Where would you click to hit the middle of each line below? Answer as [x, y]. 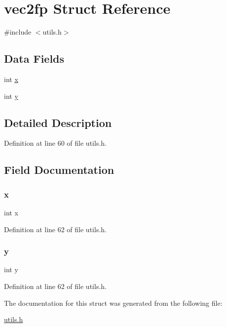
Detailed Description [58, 122]
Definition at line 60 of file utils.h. [55, 143]
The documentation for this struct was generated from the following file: [113, 303]
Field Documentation [59, 170]
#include [18, 32]
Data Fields [34, 59]
